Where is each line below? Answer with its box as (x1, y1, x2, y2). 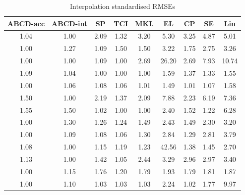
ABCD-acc (7, 18, 45, 28)
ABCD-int (52, 18, 88, 28)
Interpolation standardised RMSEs (70, 1, 176, 11)
